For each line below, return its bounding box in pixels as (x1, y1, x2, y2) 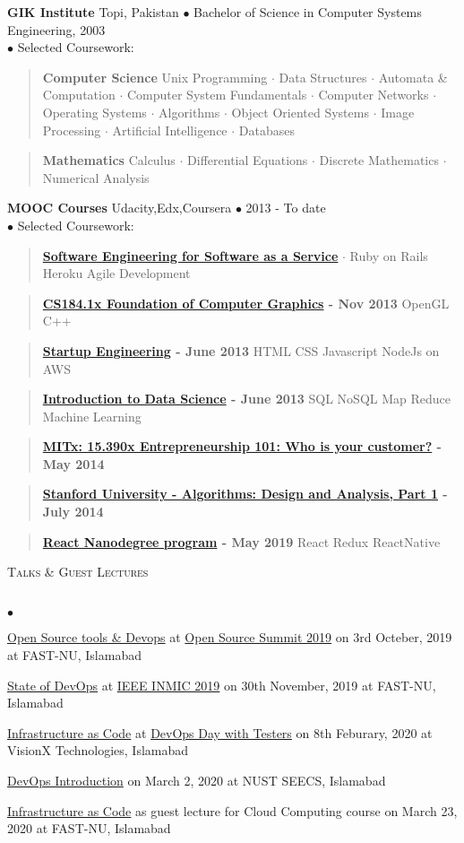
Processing (42, 120, 101, 139)
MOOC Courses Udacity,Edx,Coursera (7, 198, 232, 217)
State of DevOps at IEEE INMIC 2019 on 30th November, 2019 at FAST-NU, (7, 675, 436, 694)
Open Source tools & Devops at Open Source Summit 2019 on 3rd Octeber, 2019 (7, 628, 452, 647)
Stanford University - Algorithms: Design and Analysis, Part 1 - (42, 484, 448, 503)
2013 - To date (245, 198, 326, 217)
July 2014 (42, 502, 104, 521)
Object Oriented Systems (231, 102, 369, 121)
